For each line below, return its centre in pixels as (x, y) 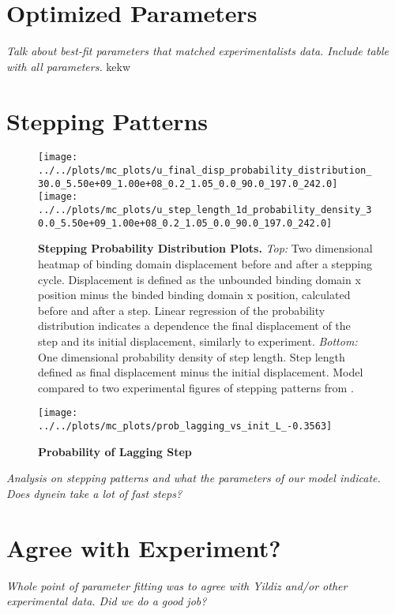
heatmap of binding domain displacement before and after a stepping (205, 263)
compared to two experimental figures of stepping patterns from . (196, 387)
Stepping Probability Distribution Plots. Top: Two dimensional (205, 248)
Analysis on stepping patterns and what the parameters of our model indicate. (194, 478)
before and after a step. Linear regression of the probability (182, 310)
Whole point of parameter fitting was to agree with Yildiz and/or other (177, 585)
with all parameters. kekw (69, 66)
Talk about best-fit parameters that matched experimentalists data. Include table (198, 51)
